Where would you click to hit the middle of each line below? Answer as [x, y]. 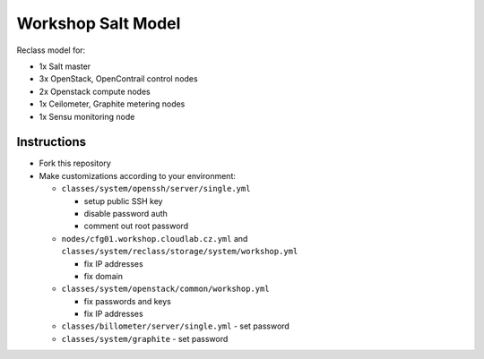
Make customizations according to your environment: [138, 175]
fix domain [103, 276]
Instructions [52, 142]
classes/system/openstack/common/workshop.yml [165, 289]
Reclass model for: [51, 50]
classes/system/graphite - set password [145, 338]
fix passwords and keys [128, 301]
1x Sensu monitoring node [87, 116]
